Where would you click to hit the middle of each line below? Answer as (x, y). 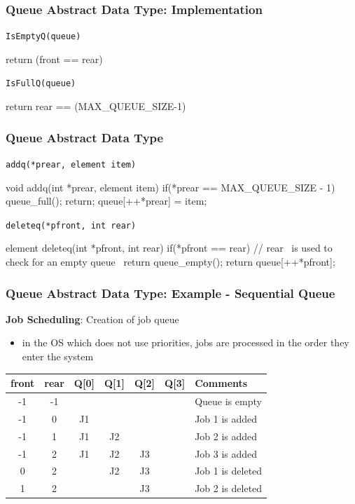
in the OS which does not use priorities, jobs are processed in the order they (186, 342)
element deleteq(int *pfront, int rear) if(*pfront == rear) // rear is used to (169, 248)
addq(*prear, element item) (71, 164)
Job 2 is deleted (229, 488)
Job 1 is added (226, 418)
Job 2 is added (226, 436)
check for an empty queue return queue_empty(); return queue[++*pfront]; (170, 262)
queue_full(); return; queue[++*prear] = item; (106, 201)
